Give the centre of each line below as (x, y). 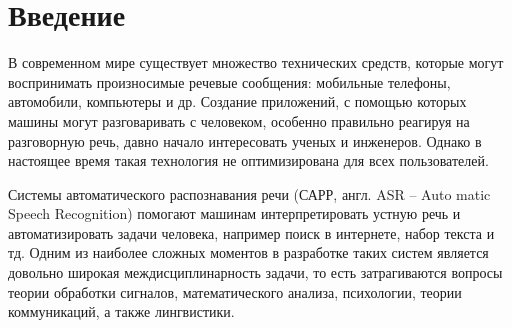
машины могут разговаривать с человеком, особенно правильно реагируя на (239, 120)
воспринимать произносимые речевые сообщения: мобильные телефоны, (229, 81)
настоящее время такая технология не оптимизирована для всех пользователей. (248, 160)
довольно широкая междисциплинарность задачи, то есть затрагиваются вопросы (255, 272)
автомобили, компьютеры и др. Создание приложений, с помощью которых (237, 101)
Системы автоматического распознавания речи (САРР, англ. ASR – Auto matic (249, 193)
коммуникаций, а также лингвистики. (121, 311)
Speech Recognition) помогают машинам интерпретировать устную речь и (234, 213)
